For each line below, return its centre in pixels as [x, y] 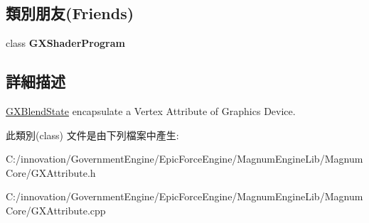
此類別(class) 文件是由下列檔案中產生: [92, 135]
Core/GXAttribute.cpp [56, 210]
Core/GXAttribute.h [51, 172]
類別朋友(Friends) [70, 13]
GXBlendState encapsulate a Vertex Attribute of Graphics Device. [151, 111]
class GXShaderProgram [65, 43]
